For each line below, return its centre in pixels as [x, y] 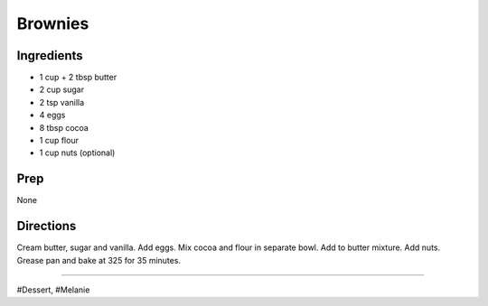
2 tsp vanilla [62, 102]
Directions [47, 226]
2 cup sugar [62, 89]
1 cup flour [59, 141]
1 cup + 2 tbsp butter [78, 78]
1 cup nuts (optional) [77, 153]
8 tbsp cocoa [64, 127]
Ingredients [50, 56]
